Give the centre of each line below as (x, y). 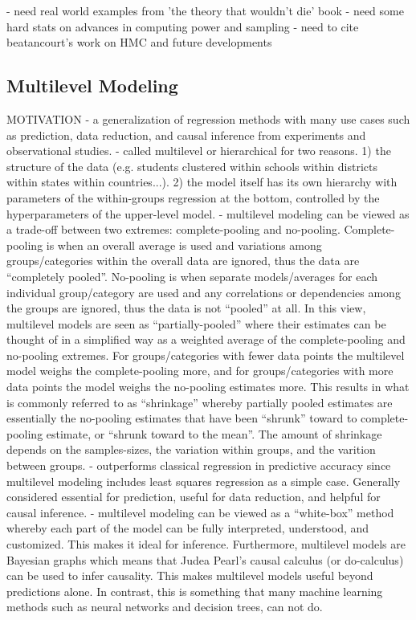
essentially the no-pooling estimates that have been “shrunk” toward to (182, 418)
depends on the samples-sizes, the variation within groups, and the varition (191, 449)
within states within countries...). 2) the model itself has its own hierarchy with (202, 182)
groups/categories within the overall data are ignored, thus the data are (183, 261)
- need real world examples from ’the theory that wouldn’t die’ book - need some (205, 10)
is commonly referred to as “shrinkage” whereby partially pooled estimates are (200, 402)
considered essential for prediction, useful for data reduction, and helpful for (194, 497)
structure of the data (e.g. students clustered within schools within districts (192, 166)
